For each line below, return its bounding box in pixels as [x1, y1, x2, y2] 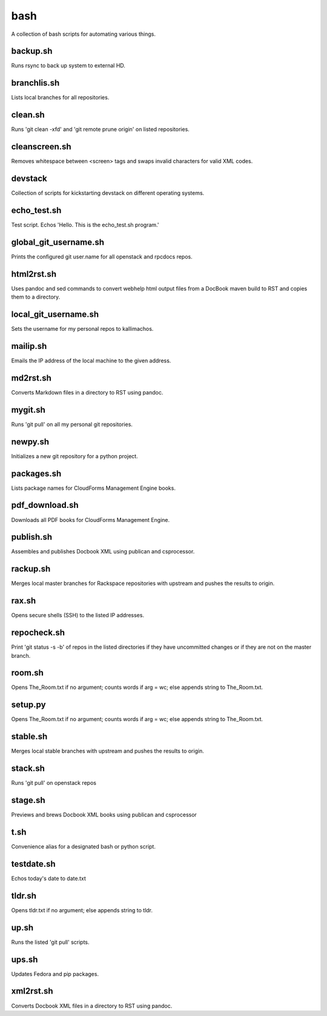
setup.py [11, 700, 46, 710]
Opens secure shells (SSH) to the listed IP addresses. [11, 612, 145, 619]
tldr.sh [11, 890, 36, 901]
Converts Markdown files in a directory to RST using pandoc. [11, 388, 163, 396]
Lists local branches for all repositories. [11, 94, 110, 101]
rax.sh [11, 595, 36, 606]
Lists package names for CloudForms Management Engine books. [11, 484, 176, 492]
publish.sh [11, 532, 53, 543]
